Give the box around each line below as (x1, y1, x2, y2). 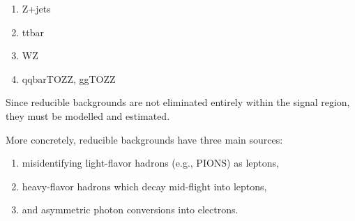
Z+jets (22, 1, 51, 15)
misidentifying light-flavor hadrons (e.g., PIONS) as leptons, (22, 155, 279, 170)
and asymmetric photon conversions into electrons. (22, 202, 239, 217)
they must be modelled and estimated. (6, 108, 170, 123)
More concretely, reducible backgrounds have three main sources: (6, 132, 283, 146)
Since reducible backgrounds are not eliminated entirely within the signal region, (6, 95, 350, 109)
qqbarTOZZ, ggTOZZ (22, 71, 116, 86)
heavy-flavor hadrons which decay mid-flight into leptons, (22, 178, 267, 193)
